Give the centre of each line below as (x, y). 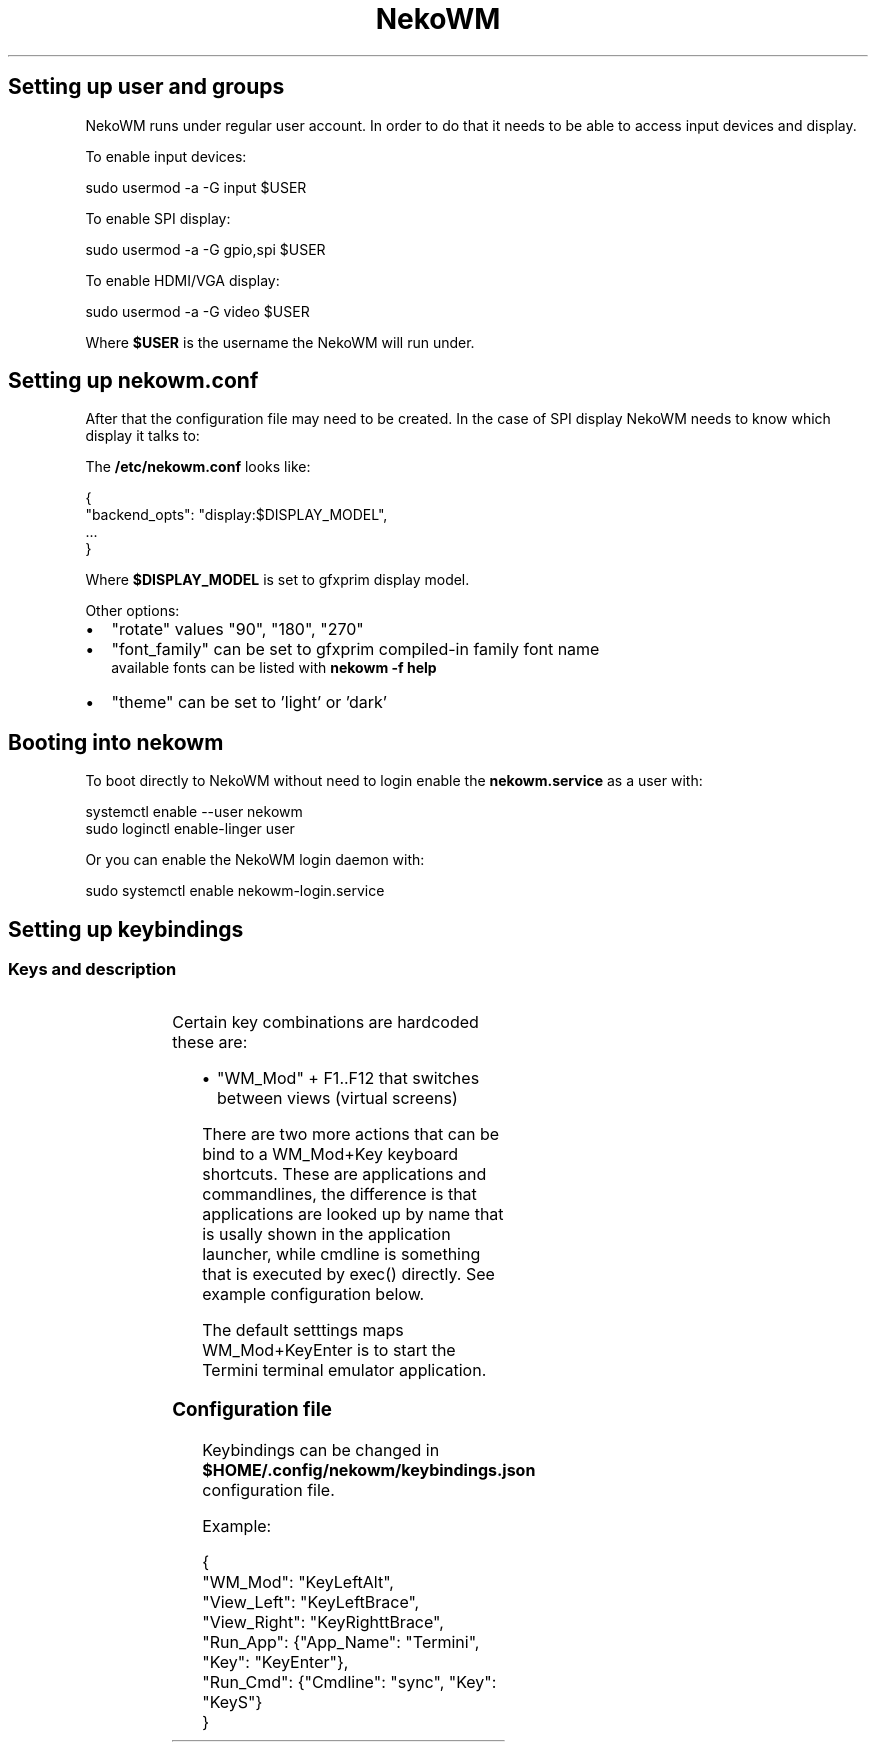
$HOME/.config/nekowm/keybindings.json (369, 1469)
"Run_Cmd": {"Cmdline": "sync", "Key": (349, 1681)
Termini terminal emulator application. (344, 1369)
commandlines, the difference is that (339, 1193)
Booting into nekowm (116, 742)
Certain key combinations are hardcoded (325, 1021)
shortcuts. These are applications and (344, 1173)
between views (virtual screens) (337, 1097)
